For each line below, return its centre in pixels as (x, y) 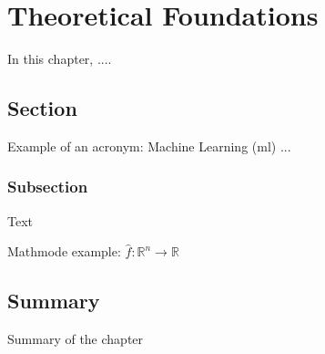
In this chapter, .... (60, 59)
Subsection (48, 187)
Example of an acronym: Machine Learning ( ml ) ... (149, 146)
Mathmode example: (64, 251)
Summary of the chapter (76, 339)
